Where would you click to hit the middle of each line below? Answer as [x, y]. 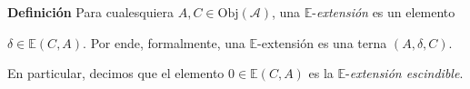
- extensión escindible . [405, 73]
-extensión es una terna [322, 42]
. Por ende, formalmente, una [164, 42]
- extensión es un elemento [384, 12]
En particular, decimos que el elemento [116, 73]
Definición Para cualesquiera [91, 12]
